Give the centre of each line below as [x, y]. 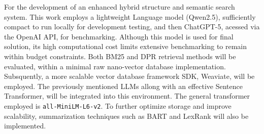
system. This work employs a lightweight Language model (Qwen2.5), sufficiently [130, 16]
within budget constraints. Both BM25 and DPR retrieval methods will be [120, 56]
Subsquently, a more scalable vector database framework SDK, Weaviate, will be [129, 76]
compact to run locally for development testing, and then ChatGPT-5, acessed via [132, 27]
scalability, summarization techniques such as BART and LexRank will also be [126, 116]
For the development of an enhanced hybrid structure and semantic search [120, 7]
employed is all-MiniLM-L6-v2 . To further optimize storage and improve [118, 105]
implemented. [25, 126]
